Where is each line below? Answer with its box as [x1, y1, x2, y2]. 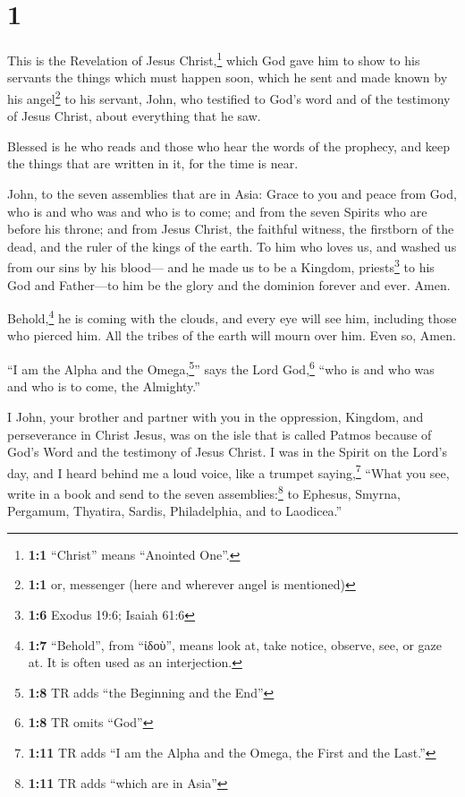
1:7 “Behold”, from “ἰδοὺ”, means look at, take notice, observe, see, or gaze [28, 635, 443, 654]
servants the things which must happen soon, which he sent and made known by [7, 68, 448, 87]
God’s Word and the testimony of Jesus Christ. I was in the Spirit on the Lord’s [7, 442, 447, 461]
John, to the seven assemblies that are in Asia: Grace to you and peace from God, [7, 184, 457, 202]
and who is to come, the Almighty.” [7, 377, 200, 396]
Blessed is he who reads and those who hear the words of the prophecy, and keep [7, 136, 451, 155]
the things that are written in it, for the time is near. [7, 154, 299, 173]
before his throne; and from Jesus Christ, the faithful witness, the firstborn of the [7, 219, 454, 238]
